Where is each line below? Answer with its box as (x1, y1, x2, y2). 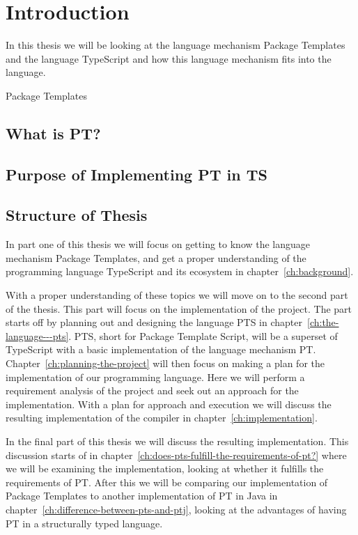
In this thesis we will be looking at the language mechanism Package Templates (6, 38, 345, 52)
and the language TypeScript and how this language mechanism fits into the (6, 51, 332, 65)
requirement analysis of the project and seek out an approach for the (6, 383, 299, 398)
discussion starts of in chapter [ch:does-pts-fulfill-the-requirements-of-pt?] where (6, 447, 347, 462)
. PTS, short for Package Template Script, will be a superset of (68, 328, 338, 343)
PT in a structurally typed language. (6, 515, 163, 530)
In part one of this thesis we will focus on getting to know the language (6, 237, 311, 251)
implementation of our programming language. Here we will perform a (6, 369, 305, 384)
